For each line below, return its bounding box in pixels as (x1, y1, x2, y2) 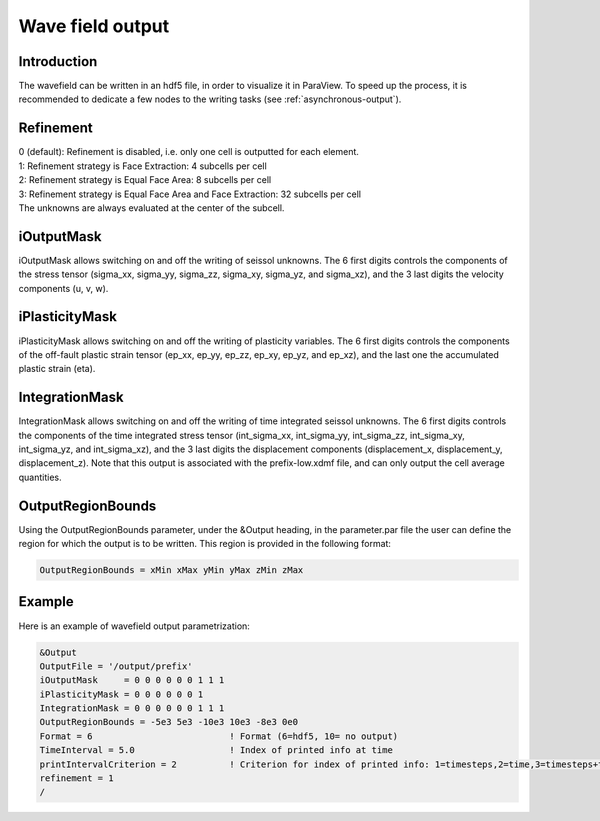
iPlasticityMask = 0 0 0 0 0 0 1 (39, 688, 204, 700)
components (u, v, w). (18, 282, 109, 294)
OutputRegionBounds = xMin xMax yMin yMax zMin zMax (39, 565, 304, 576)
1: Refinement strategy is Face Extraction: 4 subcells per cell (18, 160, 267, 172)
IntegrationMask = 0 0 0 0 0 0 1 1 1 (39, 703, 225, 714)
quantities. (18, 471, 62, 483)
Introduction (18, 53, 98, 70)
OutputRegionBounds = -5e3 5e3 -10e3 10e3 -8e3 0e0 (39, 716, 299, 728)
